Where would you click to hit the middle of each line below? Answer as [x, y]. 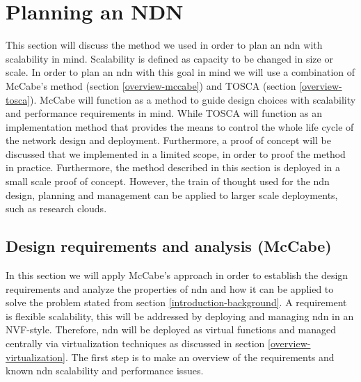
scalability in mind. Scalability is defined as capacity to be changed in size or [169, 58]
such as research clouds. [56, 208]
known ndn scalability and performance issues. [105, 371]
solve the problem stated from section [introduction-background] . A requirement [176, 302]
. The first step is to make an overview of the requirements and [200, 357]
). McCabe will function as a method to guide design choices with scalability [193, 99]
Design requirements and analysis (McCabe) [169, 246]
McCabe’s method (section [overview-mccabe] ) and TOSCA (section [151, 85]
